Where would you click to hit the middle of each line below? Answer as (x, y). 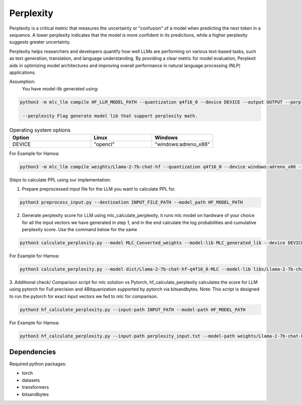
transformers (35, 387)
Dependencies (33, 352)
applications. (23, 72)
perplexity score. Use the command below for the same (80, 229)
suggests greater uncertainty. (40, 42)
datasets (31, 380)
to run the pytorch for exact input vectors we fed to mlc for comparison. (84, 296)
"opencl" (104, 144)
